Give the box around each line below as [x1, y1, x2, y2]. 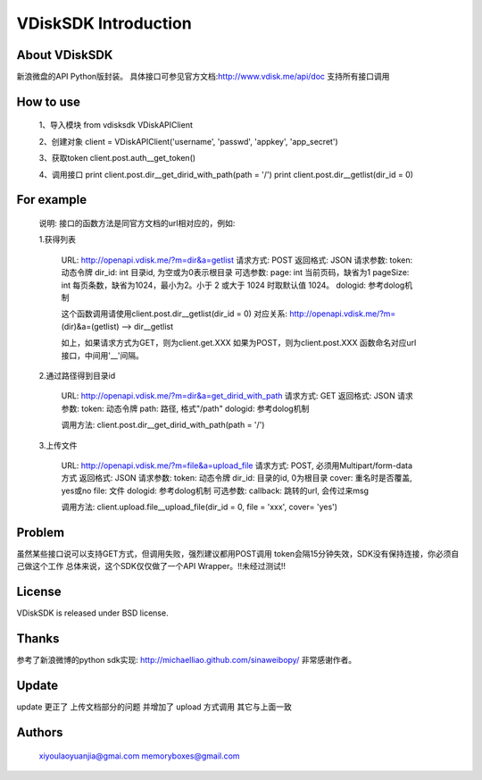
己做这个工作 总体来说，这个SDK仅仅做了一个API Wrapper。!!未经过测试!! [16, 561, 286, 572]
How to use [16, 94, 80, 109]
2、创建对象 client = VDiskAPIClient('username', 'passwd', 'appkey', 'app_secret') [38, 136, 338, 147]
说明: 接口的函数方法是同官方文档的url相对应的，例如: [38, 218, 236, 229]
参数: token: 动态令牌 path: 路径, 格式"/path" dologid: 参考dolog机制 [61, 403, 310, 414]
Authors [16, 725, 63, 740]
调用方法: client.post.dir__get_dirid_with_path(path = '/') [61, 420, 265, 431]
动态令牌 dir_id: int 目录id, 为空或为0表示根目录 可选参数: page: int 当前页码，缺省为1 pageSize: [61, 267, 410, 278]
